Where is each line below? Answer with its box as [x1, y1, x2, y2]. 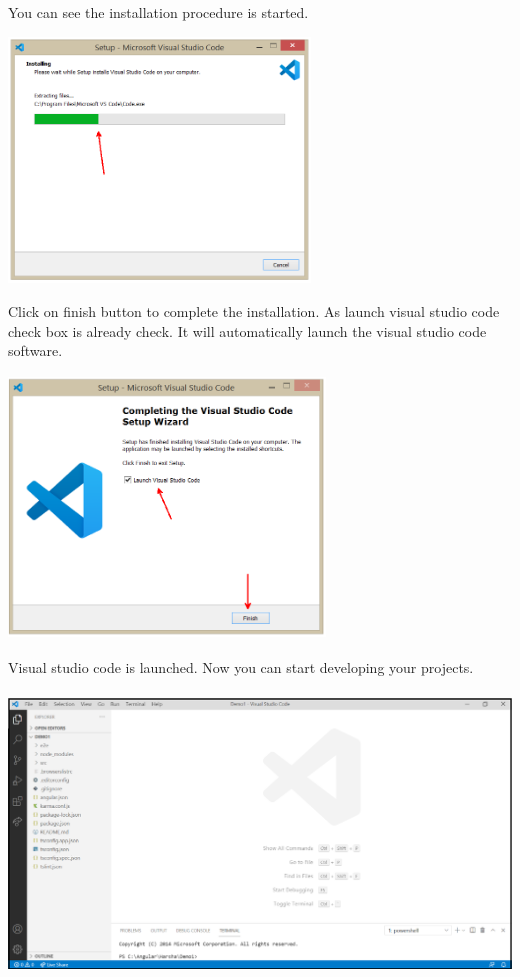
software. [8, 340, 63, 361]
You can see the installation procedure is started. [8, 2, 309, 22]
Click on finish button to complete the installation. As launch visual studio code [8, 300, 500, 321]
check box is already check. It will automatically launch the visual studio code [8, 320, 487, 341]
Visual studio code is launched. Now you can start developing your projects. [8, 657, 474, 678]
